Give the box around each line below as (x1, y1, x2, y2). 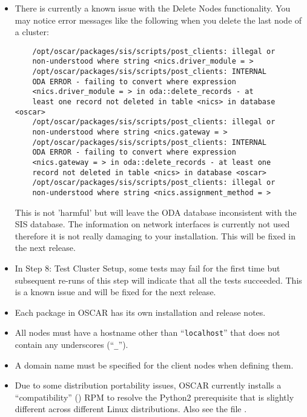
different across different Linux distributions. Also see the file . (15, 402, 247, 415)
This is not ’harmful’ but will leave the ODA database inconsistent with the (15, 205, 297, 218)
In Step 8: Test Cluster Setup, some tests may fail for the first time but (15, 262, 280, 274)
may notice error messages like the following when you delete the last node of (15, 13, 302, 26)
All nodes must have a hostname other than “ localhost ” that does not (15, 326, 280, 339)
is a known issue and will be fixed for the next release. (15, 285, 216, 298)
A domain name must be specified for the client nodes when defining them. (15, 358, 294, 371)
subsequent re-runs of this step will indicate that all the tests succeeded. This (15, 273, 302, 286)
